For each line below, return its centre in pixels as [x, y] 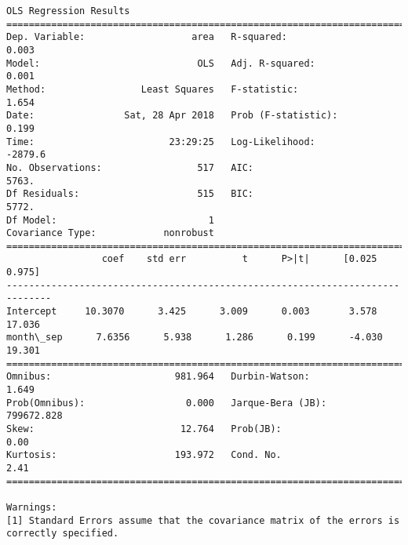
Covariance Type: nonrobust [110, 233]
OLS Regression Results [68, 11]
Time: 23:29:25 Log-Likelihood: [161, 142]
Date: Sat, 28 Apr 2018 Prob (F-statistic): [172, 116]
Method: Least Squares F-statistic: [153, 89]
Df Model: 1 [110, 220]
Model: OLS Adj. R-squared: [161, 63]
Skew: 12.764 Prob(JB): [144, 429]
